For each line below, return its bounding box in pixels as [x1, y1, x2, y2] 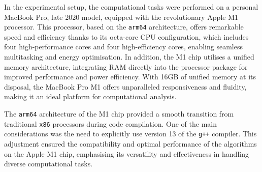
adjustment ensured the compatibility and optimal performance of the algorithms [4, 138, 257, 149]
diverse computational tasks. [4, 158, 93, 169]
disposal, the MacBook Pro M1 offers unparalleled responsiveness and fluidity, [4, 81, 247, 92]
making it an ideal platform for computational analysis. [4, 91, 177, 102]
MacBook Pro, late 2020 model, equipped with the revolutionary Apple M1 [4, 11, 238, 22]
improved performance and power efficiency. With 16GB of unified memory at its [4, 71, 256, 82]
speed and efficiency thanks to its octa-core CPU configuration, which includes [4, 31, 249, 42]
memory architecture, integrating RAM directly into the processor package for [4, 61, 248, 72]
